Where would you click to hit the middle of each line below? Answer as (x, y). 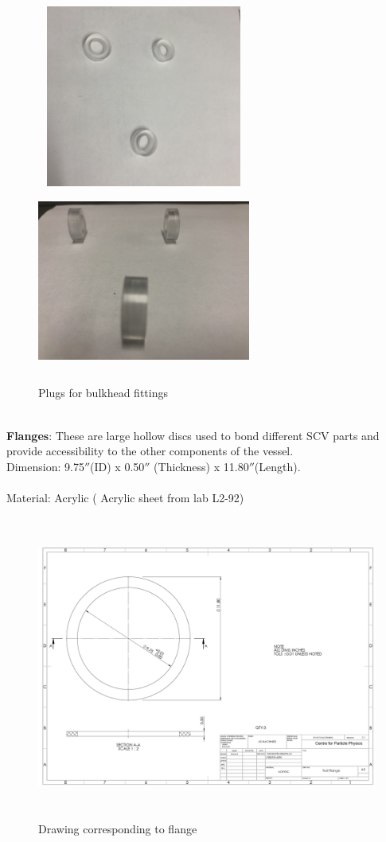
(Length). (277, 466)
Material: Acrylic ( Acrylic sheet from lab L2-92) (125, 497)
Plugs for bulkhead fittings (103, 393)
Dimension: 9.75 (45, 466)
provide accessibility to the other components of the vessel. (150, 451)
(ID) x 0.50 (117, 466)
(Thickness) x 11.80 (201, 466)
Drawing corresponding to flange (118, 828)
